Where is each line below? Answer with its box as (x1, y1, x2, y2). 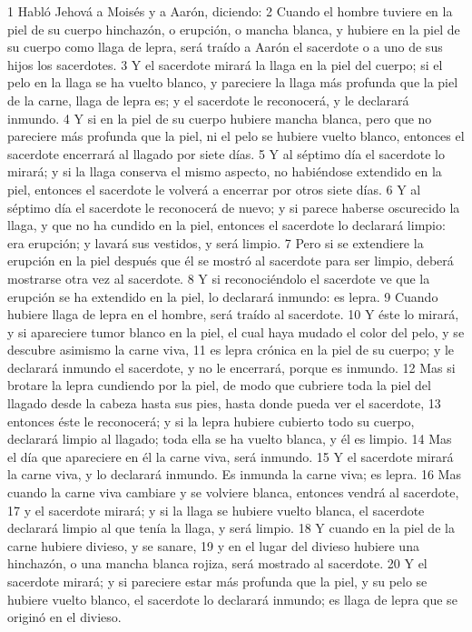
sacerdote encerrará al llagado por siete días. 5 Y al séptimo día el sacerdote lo (7, 144, 446, 163)
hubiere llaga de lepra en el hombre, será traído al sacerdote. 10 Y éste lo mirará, (7, 305, 459, 324)
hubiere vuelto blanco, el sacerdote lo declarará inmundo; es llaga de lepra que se (7, 589, 457, 608)
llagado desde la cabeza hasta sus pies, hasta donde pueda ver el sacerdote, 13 (7, 394, 441, 413)
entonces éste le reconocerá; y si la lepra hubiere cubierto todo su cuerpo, (7, 411, 415, 430)
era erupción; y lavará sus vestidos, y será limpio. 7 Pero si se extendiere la (7, 233, 424, 252)
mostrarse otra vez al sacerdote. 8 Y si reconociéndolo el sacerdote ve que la (7, 268, 430, 287)
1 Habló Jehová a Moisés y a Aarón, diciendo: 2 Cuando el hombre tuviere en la (7, 2, 453, 20)
